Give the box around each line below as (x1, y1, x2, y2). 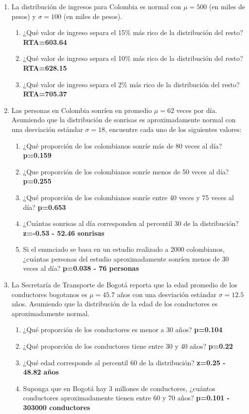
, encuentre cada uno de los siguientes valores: (105, 124, 242, 134)
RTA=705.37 (23, 89, 67, 99)
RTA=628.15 (23, 62, 67, 73)
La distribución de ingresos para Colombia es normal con (11, 1, 181, 11)
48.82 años (23, 367, 59, 377)
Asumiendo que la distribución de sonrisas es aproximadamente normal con (11, 114, 236, 125)
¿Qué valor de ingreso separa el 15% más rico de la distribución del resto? (23, 27, 243, 38)
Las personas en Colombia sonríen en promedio (11, 105, 152, 115)
